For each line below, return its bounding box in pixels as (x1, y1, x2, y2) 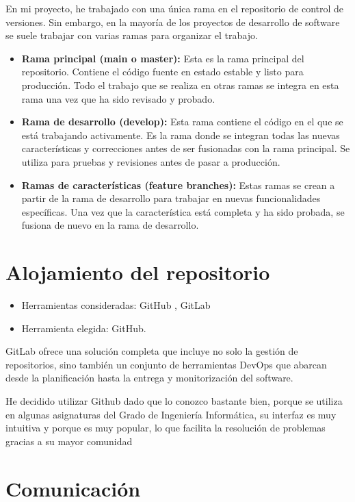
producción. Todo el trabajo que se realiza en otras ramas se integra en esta (21, 77, 339, 92)
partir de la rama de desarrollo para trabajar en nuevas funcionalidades (21, 191, 321, 205)
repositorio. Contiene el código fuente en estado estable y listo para (21, 64, 304, 79)
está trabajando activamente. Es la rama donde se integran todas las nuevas (21, 127, 340, 142)
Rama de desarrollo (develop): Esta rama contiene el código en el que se (21, 114, 343, 129)
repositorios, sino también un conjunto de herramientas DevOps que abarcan (5, 357, 327, 371)
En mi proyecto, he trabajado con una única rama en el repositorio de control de (5, 1, 344, 15)
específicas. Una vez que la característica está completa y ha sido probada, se (21, 204, 345, 218)
